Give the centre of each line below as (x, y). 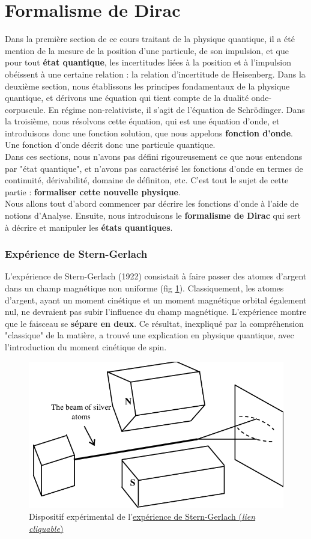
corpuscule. (25, 109)
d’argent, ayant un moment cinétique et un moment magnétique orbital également (156, 300)
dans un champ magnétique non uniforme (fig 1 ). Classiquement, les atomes (144, 288)
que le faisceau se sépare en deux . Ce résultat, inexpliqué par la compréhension (154, 323)
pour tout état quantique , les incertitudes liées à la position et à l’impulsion (148, 62)
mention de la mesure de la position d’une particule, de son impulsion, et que (147, 50)
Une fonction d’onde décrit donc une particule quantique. (110, 145)
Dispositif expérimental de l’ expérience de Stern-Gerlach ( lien (142, 516)
